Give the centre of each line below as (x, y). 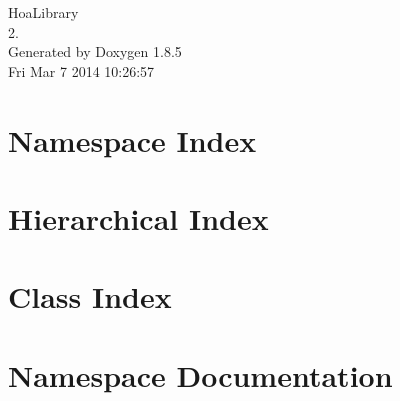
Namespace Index (132, 139)
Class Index (90, 296)
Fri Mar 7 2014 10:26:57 (81, 70)
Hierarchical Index (138, 217)
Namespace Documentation (200, 374)
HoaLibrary (43, 12)
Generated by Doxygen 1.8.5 (95, 51)
